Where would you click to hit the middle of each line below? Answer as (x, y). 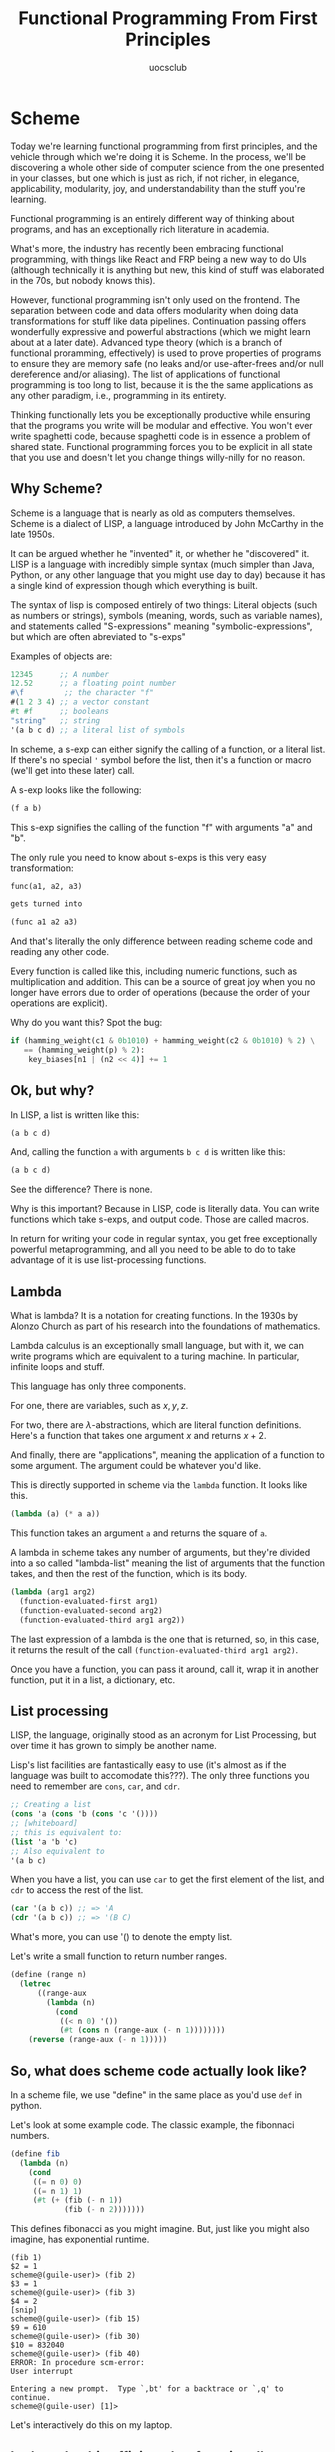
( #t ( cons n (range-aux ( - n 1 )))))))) (142, 2030)
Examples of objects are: (61, 656)
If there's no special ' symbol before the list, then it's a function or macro (161, 759)
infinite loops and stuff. (57, 1367)
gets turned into (46, 904)
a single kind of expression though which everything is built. (134, 585)
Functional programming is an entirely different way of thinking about (152, 218)
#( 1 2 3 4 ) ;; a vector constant (80, 702)
